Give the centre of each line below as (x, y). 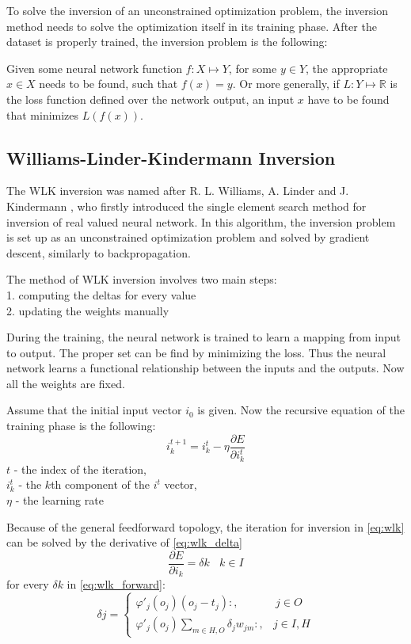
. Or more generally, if (286, 84)
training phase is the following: (81, 426)
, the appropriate (347, 68)
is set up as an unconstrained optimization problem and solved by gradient (188, 237)
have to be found (348, 99)
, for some (253, 68)
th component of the (100, 484)
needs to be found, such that (108, 84)
